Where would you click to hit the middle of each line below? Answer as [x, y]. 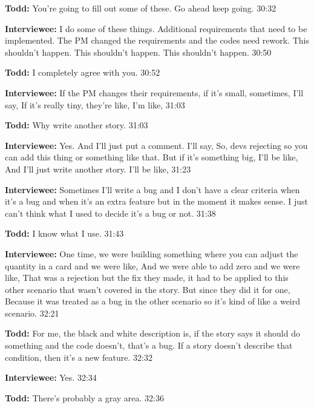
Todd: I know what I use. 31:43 [64, 233]
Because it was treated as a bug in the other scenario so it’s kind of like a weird [153, 301]
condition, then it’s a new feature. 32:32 [79, 357]
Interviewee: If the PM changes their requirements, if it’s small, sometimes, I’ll [154, 92]
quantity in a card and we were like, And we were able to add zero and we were [152, 265]
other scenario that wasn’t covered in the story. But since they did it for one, [148, 289]
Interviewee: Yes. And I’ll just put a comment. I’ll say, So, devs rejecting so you [156, 145]
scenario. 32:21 [32, 313]
